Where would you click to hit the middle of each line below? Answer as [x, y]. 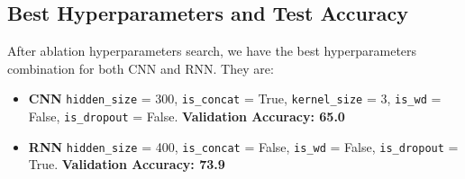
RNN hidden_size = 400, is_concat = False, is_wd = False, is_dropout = [243, 146]
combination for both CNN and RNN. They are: [141, 68]
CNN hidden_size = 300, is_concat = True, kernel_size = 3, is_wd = [235, 98]
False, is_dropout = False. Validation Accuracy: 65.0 [187, 116]
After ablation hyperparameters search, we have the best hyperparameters [212, 51]
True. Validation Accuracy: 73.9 [127, 164]
